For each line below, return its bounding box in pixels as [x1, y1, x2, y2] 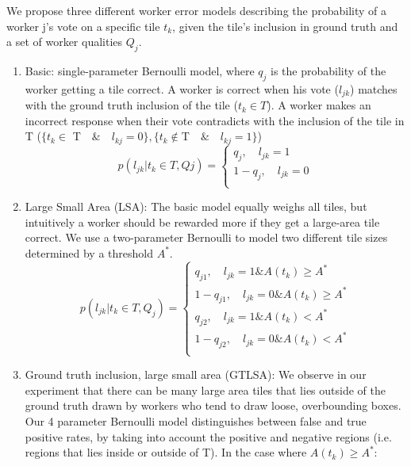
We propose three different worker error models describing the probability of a [6, 2, 386, 18]
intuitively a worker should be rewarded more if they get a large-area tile [25, 213, 380, 230]
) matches [350, 80, 398, 97]
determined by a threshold [25, 244, 153, 261]
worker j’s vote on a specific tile [6, 17, 160, 34]
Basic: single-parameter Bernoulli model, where [25, 62, 255, 78]
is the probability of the [271, 62, 386, 78]
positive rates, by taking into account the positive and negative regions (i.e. [25, 428, 392, 445]
